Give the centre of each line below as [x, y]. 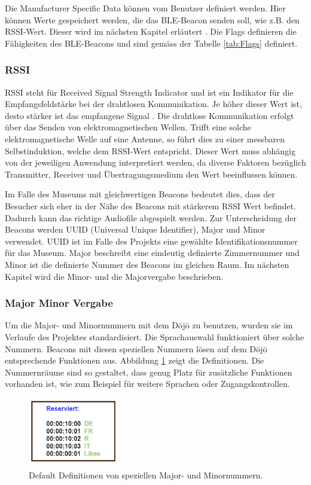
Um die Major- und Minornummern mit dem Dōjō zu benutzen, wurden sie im [149, 325]
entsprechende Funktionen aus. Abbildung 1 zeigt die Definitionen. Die [135, 360]
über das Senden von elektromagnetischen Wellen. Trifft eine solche [128, 127]
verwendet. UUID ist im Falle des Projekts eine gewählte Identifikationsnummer [151, 241]
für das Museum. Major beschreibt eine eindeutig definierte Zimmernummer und [152, 253]
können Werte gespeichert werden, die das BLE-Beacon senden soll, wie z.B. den [152, 19]
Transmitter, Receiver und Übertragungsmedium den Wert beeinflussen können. [151, 174]
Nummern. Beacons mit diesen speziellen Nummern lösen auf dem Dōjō [136, 348]
